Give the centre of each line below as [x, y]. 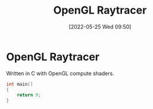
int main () [20, 84]
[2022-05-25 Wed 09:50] [100, 27]
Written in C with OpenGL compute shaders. [60, 73]
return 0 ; [29, 95]
